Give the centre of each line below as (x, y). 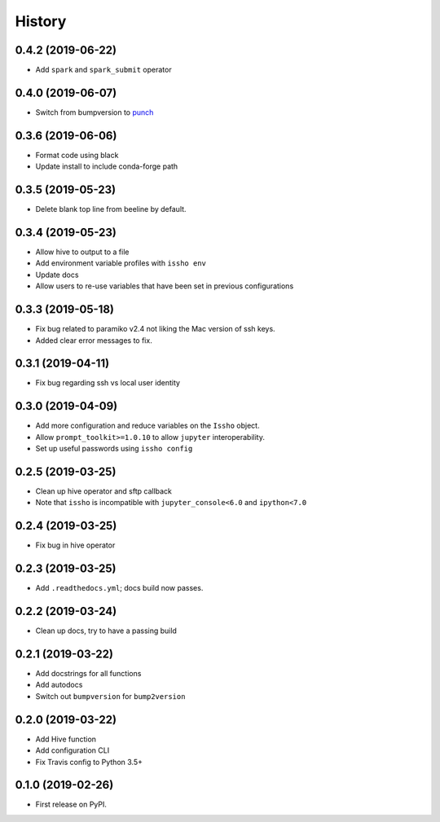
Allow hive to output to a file (82, 252)
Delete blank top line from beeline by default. (111, 209)
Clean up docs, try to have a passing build (106, 631)
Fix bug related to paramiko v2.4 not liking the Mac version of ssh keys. (156, 329)
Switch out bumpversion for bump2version (110, 696)
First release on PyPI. (71, 804)
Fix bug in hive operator (75, 545)
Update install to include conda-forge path (107, 166)
